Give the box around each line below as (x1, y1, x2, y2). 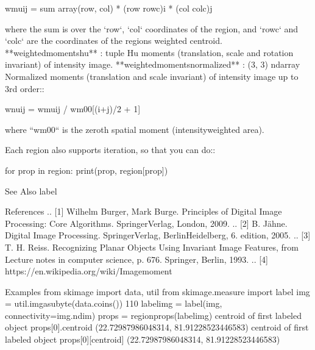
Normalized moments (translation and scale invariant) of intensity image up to (5, 70, 299, 82)
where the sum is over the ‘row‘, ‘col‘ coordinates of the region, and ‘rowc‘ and (5, 22, 299, 35)
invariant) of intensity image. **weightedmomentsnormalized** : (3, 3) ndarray (5, 58, 300, 71)
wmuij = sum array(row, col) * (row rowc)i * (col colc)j (5, 2, 213, 14)
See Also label (5, 184, 57, 197)
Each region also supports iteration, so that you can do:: (5, 143, 216, 156)
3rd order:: (5, 82, 44, 95)
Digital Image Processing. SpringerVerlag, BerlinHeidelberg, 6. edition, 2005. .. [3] (5, 229, 311, 241)
